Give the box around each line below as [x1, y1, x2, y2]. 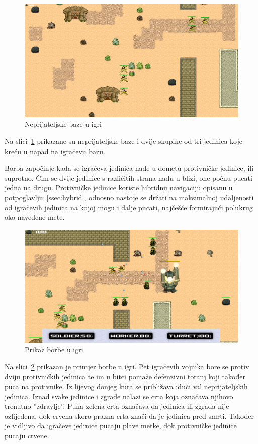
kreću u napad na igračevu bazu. [5, 145, 105, 156]
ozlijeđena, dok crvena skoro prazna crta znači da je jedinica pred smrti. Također [5, 410, 254, 421]
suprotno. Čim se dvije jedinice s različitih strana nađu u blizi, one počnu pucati [5, 172, 252, 183]
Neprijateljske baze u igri [25, 119, 102, 129]
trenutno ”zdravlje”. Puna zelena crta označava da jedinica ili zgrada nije [5, 401, 229, 411]
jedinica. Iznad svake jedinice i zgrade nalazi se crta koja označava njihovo [5, 391, 233, 401]
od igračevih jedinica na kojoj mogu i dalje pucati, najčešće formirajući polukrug [5, 202, 253, 212]
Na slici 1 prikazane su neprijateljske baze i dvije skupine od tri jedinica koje [5, 136, 242, 146]
